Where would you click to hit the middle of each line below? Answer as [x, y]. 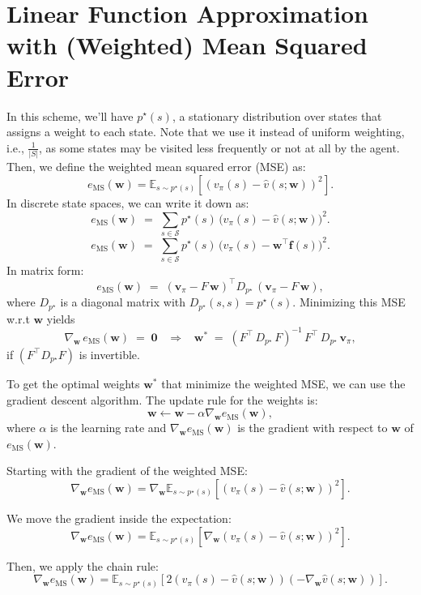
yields [61, 318]
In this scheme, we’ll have [70, 116]
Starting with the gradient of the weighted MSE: [127, 471]
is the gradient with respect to [313, 428]
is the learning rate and [108, 428]
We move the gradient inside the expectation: [119, 518]
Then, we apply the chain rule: [83, 565]
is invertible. [109, 354]
